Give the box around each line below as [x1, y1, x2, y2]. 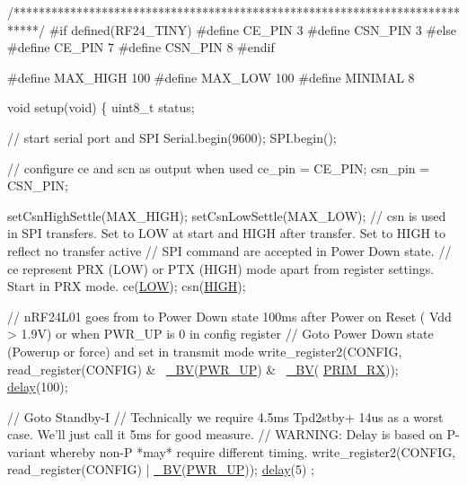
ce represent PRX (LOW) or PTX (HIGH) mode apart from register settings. [7, 259, 435, 278]
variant [7, 442, 46, 461]
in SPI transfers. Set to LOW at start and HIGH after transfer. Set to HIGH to [7, 224, 446, 242]
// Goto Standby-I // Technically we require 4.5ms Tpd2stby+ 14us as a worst [7, 407, 444, 426]
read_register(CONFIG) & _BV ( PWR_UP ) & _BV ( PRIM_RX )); [7, 359, 399, 378]
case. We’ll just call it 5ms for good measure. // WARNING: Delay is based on [7, 425, 443, 444]
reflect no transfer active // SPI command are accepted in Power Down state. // [7, 241, 452, 260]
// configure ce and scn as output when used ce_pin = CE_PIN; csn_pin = [7, 158, 430, 177]
